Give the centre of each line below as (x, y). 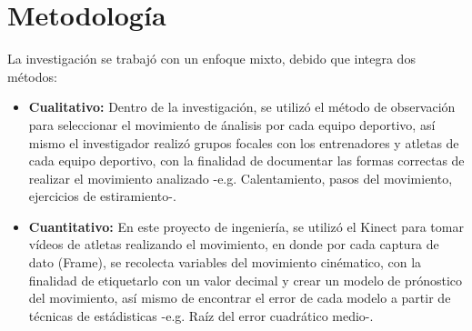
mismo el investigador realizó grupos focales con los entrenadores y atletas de (244, 142)
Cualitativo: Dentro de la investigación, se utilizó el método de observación (242, 107)
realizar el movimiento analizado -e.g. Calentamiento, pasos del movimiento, (241, 178)
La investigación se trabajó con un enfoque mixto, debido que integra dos (211, 59)
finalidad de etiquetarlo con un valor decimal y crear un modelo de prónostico (246, 280)
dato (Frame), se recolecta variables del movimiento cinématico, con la (225, 262)
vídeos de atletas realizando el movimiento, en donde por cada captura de (234, 244)
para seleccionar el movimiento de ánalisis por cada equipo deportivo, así (232, 124)
